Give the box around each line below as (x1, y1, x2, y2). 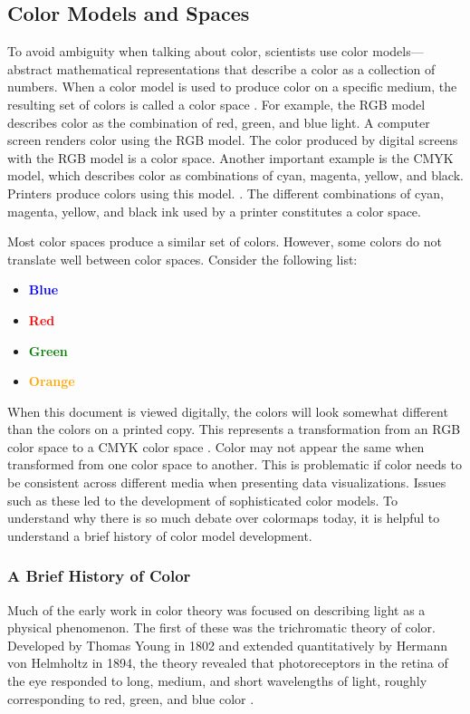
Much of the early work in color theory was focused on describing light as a (7, 600, 426, 619)
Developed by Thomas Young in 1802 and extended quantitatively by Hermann (7, 635, 448, 654)
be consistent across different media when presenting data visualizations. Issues (7, 473, 446, 492)
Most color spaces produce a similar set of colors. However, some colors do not (7, 232, 442, 251)
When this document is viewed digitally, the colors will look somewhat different (7, 401, 448, 420)
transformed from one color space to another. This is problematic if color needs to (7, 455, 462, 474)
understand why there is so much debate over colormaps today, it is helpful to (7, 508, 440, 527)
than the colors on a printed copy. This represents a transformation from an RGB (7, 420, 461, 439)
